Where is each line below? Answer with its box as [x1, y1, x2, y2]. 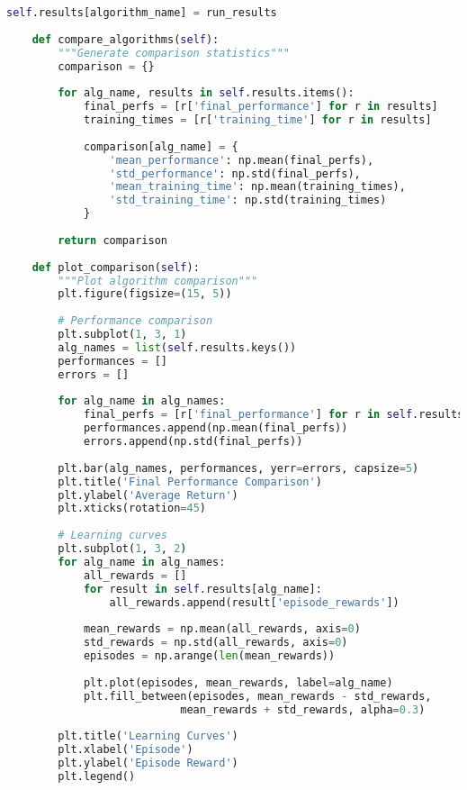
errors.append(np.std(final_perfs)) [83, 435, 303, 448]
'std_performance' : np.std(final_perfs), [109, 167, 361, 180]
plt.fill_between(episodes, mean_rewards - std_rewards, [83, 689, 432, 703]
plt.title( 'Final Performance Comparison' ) [58, 475, 322, 488]
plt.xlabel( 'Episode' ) [58, 743, 193, 757]
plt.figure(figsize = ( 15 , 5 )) [58, 287, 232, 301]
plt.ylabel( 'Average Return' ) [58, 488, 238, 502]
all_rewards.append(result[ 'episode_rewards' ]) [109, 595, 400, 609]
